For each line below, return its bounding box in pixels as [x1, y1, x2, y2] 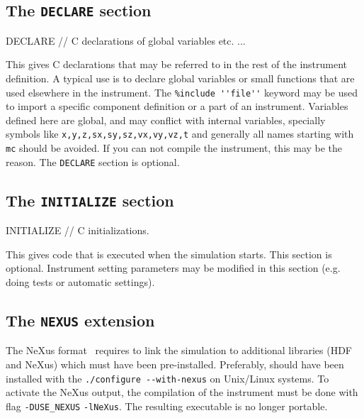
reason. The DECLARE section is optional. [6, 154, 180, 169]
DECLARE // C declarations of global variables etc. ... [6, 33, 246, 48]
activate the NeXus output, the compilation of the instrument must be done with [6, 385, 358, 400]
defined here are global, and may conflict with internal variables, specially [6, 112, 326, 127]
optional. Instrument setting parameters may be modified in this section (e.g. [6, 260, 341, 275]
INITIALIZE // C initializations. [6, 223, 149, 238]
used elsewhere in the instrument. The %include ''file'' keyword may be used [6, 84, 358, 99]
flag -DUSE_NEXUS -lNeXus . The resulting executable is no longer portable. [6, 398, 328, 413]
